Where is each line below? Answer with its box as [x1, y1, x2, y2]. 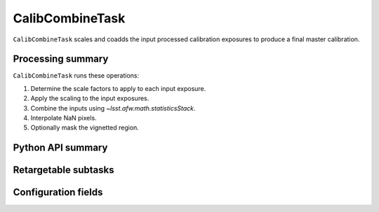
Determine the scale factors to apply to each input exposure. [30, 84, 206, 92]
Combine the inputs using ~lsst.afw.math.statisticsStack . [30, 104, 196, 112]
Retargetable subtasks [13, 164, 115, 176]
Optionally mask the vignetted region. [30, 123, 140, 132]
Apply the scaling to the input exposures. [30, 94, 149, 103]
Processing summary [13, 53, 109, 65]
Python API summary [13, 142, 108, 154]
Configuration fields [13, 186, 103, 199]
